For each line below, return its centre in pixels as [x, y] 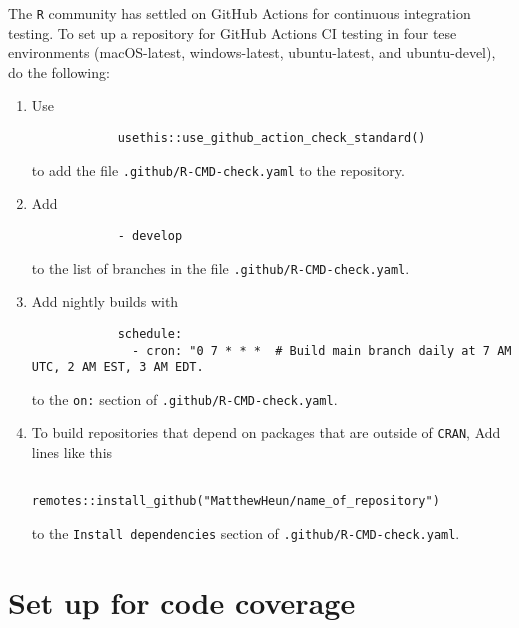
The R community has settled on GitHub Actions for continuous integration [239, 13]
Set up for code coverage [182, 601]
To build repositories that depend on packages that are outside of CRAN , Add [266, 432]
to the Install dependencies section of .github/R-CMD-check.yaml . [245, 533]
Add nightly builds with [105, 301]
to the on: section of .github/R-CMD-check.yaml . [184, 398]
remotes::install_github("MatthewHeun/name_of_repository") [235, 501]
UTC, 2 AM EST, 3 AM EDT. [117, 367]
